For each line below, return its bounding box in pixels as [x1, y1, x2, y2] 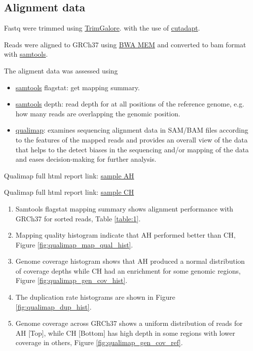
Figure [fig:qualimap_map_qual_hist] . [15, 239, 133, 249]
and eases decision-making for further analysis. [15, 154, 156, 164]
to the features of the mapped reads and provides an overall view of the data [15, 134, 248, 144]
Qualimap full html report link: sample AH [4, 170, 134, 180]
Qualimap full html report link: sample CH [4, 187, 134, 197]
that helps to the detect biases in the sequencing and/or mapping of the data [15, 144, 249, 154]
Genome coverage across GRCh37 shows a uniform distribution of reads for [15, 318, 243, 328]
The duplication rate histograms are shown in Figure [15, 292, 176, 302]
